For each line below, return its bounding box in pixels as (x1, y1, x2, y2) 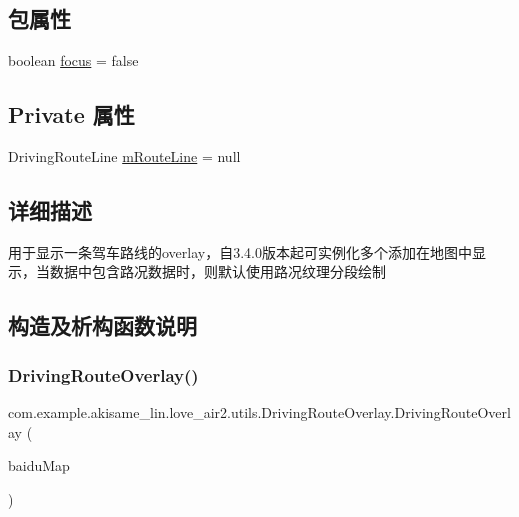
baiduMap (8, 455, 70, 476)
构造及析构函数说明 (8, 310, 197, 341)
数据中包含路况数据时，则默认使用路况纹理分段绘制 (49, 261, 386, 282)
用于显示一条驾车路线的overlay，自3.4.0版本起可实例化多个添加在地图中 (8, 241, 472, 262)
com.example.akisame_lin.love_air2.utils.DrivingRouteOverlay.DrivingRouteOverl (8, 401, 511, 422)
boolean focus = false (8, 50, 139, 71)
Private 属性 (8, 99, 135, 130)
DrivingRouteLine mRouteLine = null (8, 146, 241, 166)
